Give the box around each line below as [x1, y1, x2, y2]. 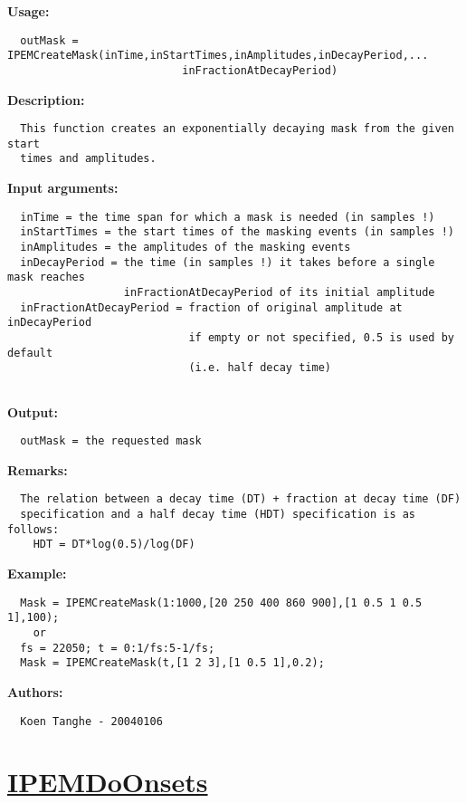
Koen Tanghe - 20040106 [20, 714, 163, 728]
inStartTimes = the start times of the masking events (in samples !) [20, 225, 454, 239]
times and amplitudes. [20, 152, 157, 166]
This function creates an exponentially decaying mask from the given [20, 122, 454, 136]
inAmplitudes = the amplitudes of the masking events [20, 241, 351, 254]
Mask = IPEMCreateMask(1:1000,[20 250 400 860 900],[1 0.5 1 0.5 [20, 596, 423, 609]
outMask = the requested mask [20, 435, 202, 448]
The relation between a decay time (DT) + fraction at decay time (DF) [20, 492, 461, 506]
